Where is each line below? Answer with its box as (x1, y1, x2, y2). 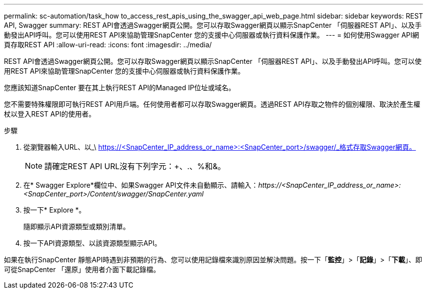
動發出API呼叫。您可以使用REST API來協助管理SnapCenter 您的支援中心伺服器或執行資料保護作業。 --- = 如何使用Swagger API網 (4, 31, 419, 39)
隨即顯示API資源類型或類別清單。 (23, 222, 130, 231)
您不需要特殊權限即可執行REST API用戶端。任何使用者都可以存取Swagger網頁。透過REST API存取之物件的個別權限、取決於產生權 (4, 100, 421, 108)
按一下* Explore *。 (23, 206, 86, 214)
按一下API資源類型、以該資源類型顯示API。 (23, 239, 161, 247)
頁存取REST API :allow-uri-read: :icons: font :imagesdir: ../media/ (4, 40, 212, 49)
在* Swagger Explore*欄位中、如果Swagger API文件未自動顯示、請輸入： (23, 181, 258, 189)
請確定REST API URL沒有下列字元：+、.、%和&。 (44, 161, 226, 171)
